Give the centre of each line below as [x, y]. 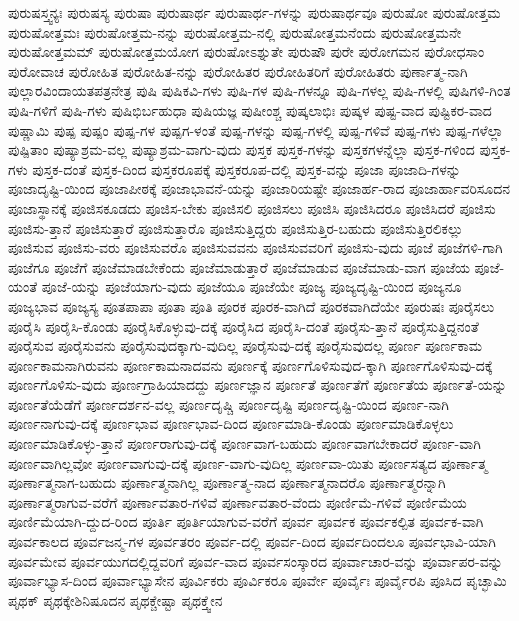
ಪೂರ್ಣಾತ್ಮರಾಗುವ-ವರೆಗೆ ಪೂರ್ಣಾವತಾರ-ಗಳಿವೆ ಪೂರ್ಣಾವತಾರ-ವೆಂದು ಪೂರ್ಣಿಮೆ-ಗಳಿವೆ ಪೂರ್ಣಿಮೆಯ [237, 501]
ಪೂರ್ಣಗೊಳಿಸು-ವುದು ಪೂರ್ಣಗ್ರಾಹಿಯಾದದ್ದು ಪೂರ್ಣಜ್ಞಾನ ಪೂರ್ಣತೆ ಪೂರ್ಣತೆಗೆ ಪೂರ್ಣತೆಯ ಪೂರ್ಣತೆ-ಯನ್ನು [257, 384]
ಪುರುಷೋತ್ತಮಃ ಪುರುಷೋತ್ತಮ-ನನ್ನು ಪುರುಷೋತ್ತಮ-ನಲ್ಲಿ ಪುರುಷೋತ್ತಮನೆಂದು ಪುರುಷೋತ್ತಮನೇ [235, 31]
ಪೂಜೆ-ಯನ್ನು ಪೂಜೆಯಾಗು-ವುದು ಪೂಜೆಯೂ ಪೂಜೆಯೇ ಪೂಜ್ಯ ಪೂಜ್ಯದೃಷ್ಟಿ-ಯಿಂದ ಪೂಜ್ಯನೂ [251, 286]
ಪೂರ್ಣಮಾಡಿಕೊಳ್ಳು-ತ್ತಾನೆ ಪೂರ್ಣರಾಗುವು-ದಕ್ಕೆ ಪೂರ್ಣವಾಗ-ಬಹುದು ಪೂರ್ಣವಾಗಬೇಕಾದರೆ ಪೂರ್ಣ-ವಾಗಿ [244, 443]
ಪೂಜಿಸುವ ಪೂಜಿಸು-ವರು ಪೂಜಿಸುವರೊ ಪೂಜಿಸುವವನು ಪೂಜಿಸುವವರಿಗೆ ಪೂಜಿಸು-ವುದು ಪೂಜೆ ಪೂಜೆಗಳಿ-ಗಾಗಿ [255, 247]
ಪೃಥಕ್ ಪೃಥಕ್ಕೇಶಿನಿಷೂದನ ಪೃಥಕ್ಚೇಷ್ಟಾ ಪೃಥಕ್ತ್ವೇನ [115, 599]
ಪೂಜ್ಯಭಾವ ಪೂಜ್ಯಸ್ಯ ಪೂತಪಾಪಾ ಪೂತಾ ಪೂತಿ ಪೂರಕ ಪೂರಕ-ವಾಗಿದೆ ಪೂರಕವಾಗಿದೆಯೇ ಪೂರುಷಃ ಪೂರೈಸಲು [251, 305]
